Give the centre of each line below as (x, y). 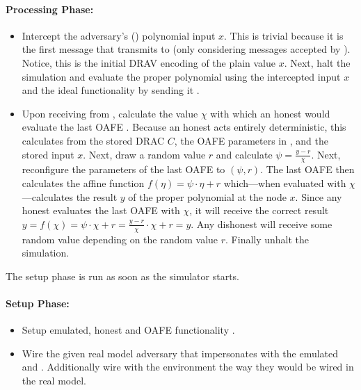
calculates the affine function (83, 182)
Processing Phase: (50, 9)
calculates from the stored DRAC (93, 140)
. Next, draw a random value (144, 154)
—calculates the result (70, 196)
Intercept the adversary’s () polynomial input (119, 35)
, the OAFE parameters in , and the (251, 140)
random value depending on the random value (120, 239)
